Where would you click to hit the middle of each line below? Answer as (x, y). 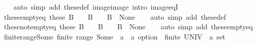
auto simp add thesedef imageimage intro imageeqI (96, 7)
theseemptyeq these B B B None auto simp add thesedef (115, 16)
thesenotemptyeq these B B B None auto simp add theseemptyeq (128, 27)
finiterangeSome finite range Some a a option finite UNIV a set (115, 36)
